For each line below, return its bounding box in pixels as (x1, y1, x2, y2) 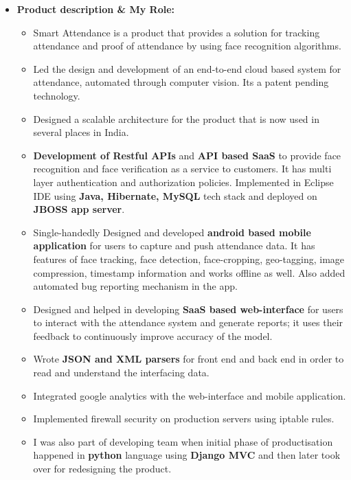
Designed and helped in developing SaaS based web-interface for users (33, 301, 343, 316)
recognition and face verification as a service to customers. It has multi (33, 161, 332, 176)
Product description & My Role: (16, 2, 175, 16)
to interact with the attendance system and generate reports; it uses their (33, 315, 343, 330)
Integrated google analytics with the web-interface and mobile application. (33, 388, 346, 402)
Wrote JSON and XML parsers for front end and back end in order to (33, 352, 344, 366)
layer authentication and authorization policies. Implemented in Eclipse (33, 174, 334, 189)
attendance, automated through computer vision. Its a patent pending (33, 75, 329, 89)
